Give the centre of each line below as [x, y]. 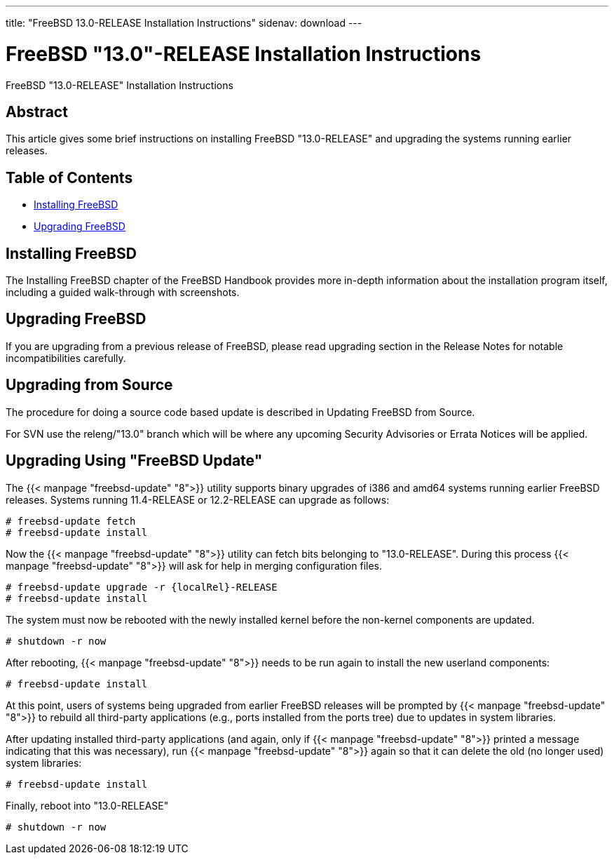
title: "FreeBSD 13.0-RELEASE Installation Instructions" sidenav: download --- [184, 23]
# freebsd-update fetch [71, 521]
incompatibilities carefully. [66, 358]
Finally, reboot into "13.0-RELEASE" [87, 805]
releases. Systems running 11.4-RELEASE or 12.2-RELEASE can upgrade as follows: [198, 499]
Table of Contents [69, 177]
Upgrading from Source [89, 385]
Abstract [37, 112]
